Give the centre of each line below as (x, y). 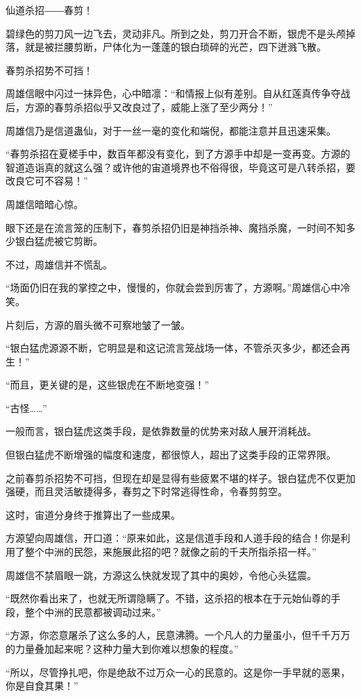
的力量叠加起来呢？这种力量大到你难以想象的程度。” (122, 648)
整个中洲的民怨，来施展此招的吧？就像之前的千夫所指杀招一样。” (170, 552)
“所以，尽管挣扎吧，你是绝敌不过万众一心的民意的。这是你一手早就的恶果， (178, 672)
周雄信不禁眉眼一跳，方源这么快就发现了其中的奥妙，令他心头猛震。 (161, 575)
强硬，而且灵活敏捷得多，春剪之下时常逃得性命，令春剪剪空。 (146, 491)
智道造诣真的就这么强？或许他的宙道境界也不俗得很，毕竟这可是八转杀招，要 (180, 167)
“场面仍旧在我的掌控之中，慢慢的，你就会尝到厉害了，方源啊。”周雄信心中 (173, 287)
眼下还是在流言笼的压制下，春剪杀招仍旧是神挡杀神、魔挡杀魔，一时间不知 (176, 227)
